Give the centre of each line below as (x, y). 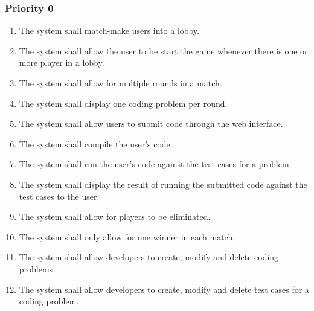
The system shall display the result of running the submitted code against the (163, 184)
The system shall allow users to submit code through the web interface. (151, 123)
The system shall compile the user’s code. (96, 143)
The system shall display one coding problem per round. (123, 103)
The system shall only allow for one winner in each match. (127, 236)
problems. (37, 268)
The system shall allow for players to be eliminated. (115, 216)
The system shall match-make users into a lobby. (109, 30)
